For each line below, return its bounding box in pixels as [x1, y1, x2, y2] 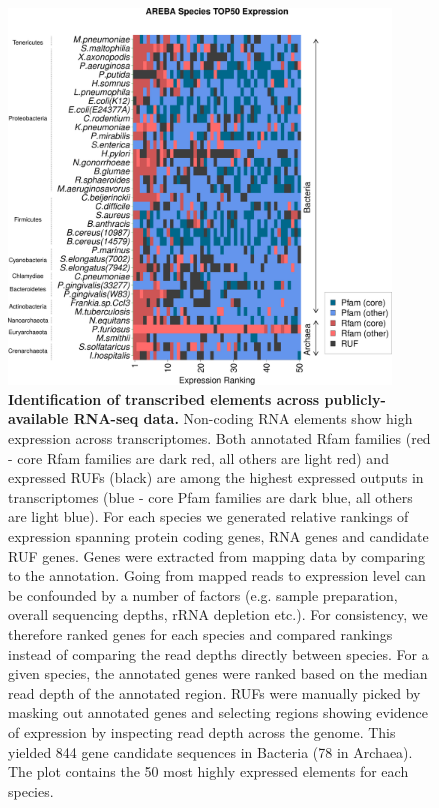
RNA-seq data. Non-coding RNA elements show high [73, 408, 413, 429]
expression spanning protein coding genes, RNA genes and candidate [8, 526, 429, 546]
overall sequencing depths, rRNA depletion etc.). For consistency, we [8, 604, 428, 625]
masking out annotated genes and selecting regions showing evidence [8, 702, 429, 723]
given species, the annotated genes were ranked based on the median [8, 663, 428, 684]
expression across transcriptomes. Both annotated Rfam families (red [8, 428, 431, 449]
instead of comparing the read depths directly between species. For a [8, 643, 429, 664]
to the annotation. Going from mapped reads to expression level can [8, 565, 426, 586]
